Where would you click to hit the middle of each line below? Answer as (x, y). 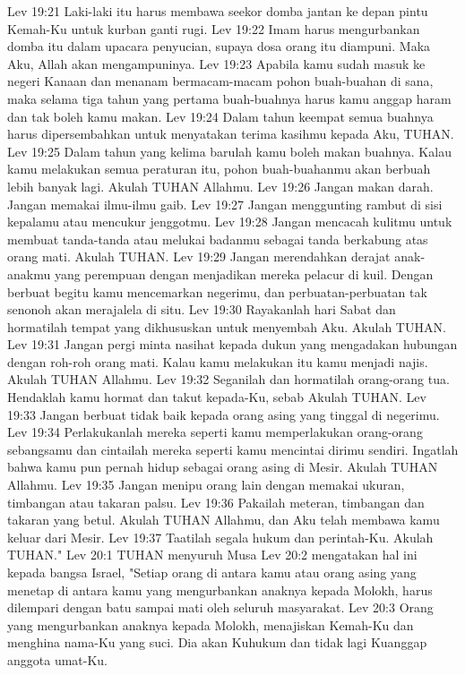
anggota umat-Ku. (58, 659)
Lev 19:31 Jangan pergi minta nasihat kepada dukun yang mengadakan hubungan (232, 344)
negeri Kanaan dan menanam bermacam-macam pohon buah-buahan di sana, (220, 81)
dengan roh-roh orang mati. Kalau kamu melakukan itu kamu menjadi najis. (218, 361)
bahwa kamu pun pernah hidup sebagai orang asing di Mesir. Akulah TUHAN (223, 467)
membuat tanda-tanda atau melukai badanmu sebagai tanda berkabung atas (218, 239)
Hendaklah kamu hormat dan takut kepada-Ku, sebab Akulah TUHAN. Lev (217, 397)
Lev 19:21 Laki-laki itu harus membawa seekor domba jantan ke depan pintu (218, 11)
